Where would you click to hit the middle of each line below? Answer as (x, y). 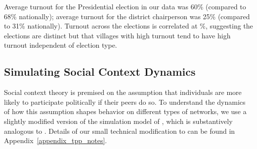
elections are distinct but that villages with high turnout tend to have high (117, 35)
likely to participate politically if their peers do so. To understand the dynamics (125, 102)
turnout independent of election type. (61, 45)
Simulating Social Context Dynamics (100, 72)
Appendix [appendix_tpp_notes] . (56, 140)
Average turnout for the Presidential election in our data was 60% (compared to (125, 6)
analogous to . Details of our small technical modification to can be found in (120, 131)
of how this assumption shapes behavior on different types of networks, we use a (125, 111)
